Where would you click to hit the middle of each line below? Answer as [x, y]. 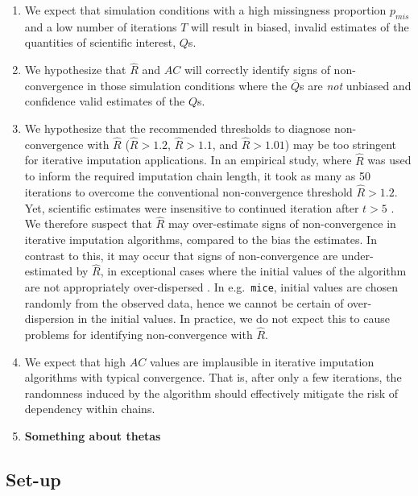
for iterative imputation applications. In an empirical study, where [188, 160]
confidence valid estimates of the [105, 101]
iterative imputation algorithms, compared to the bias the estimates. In [201, 240]
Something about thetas [93, 436]
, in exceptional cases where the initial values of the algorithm [253, 271]
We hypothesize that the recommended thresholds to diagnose [178, 128]
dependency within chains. [90, 409]
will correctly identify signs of [257, 70]
